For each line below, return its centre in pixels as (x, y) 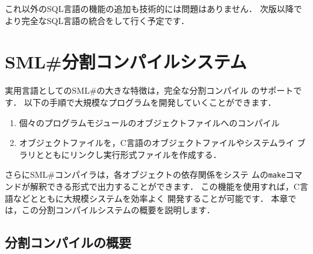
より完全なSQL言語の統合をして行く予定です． (97, 20)
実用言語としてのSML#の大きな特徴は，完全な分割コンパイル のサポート (149, 90)
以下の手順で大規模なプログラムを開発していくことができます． (150, 102)
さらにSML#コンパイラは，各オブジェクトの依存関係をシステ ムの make (145, 174)
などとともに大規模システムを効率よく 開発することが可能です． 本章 (150, 198)
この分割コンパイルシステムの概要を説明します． (118, 210)
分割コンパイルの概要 (68, 242)
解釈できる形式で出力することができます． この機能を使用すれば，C (165, 186)
